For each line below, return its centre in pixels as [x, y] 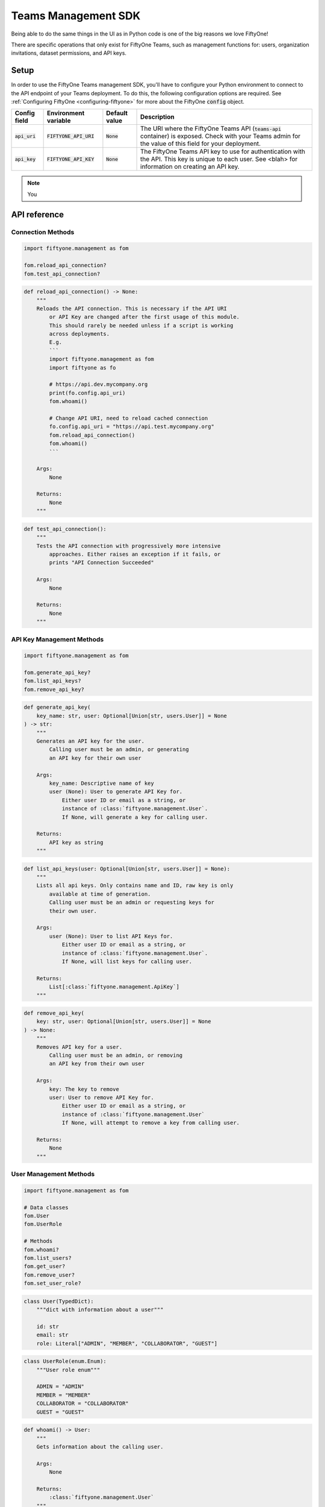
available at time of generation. [100, 894]
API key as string [76, 842]
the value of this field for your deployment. [201, 143]
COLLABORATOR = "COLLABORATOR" [82, 1404]
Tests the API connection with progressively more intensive [128, 546]
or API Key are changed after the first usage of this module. [144, 317]
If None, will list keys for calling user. [127, 961]
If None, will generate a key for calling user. [135, 817]
